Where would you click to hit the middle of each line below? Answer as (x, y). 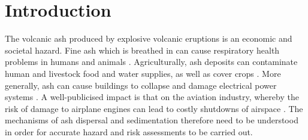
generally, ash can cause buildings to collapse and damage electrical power (141, 85)
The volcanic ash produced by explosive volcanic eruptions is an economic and (149, 38)
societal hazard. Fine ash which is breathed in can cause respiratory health (142, 50)
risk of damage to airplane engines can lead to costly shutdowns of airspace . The (154, 108)
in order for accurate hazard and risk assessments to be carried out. (129, 131)
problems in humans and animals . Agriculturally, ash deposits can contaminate (151, 62)
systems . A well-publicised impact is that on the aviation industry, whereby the (152, 97)
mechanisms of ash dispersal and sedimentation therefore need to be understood (152, 120)
